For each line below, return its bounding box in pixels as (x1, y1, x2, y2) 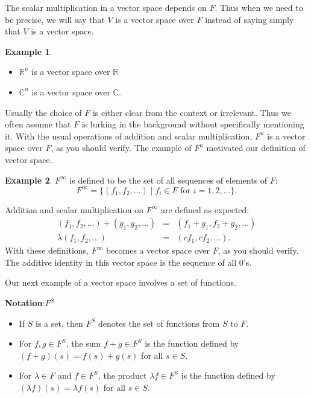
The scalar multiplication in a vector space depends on (5, 1, 207, 13)
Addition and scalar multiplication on (5, 203, 143, 216)
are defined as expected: (160, 203, 250, 216)
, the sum (66, 337, 101, 350)
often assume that (5, 118, 71, 130)
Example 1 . (5, 45, 52, 57)
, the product (98, 369, 147, 382)
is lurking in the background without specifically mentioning (81, 118, 304, 130)
